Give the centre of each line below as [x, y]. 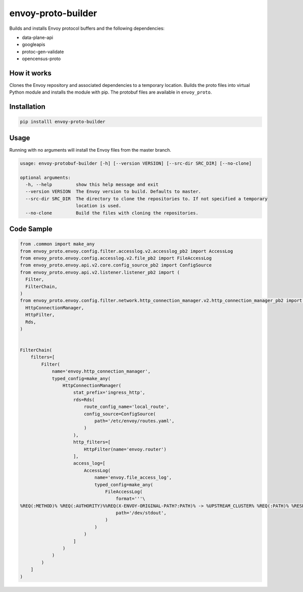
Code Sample [31, 229]
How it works [30, 73]
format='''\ [131, 499]
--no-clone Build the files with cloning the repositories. [112, 213]
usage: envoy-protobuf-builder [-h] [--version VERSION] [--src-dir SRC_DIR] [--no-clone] [136, 163]
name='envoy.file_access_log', [133, 477]
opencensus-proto [41, 59]
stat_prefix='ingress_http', [109, 393]
